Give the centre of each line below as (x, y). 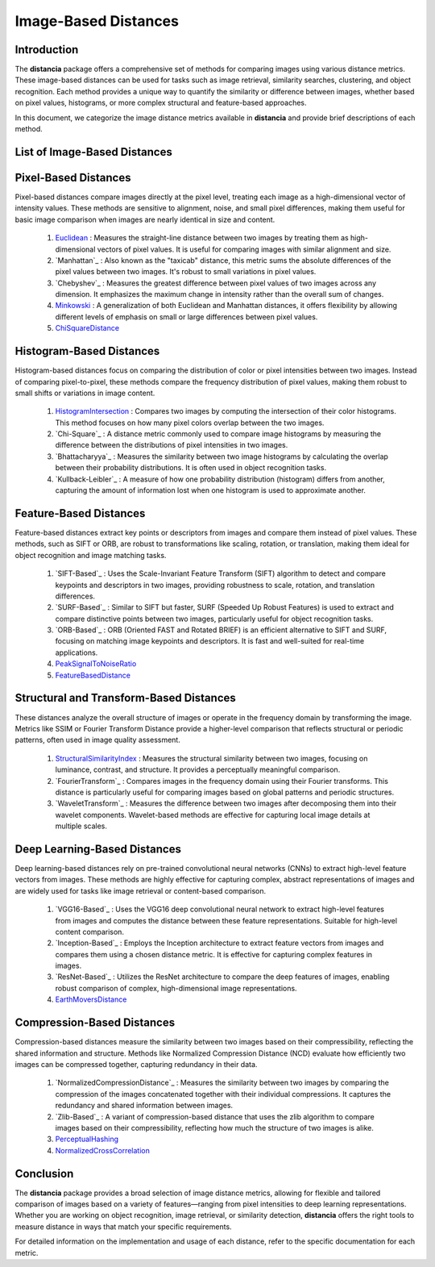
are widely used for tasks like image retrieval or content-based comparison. (141, 890)
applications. (77, 652)
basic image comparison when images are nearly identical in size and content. (145, 219)
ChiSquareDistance (87, 328)
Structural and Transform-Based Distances (126, 698)
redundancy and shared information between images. (144, 1106)
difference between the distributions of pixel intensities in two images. (172, 445)
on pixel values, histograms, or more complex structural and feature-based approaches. (161, 103)
